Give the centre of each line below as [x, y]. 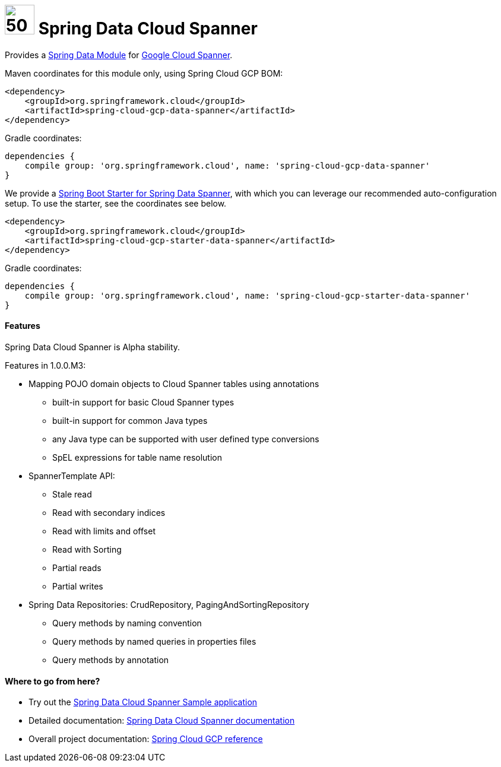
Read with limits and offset [104, 531]
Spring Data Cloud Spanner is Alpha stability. [93, 347]
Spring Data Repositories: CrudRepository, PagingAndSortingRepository [169, 604]
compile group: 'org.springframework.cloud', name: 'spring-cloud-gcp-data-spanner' [227, 165]
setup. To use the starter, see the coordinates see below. [116, 203]
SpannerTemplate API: [72, 476]
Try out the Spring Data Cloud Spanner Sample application [143, 702]
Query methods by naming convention [127, 623]
